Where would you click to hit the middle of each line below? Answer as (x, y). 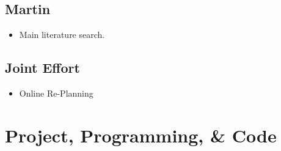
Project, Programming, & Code (141, 135)
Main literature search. (62, 35)
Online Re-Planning (56, 93)
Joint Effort (42, 68)
